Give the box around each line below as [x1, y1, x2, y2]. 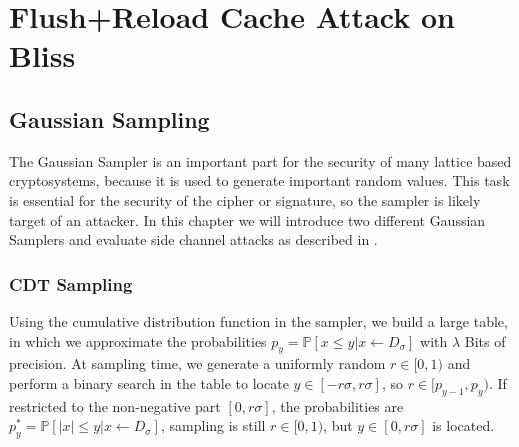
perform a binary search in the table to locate [9, 372, 289, 393]
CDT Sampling [9, 271, 133, 296]
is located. [432, 415, 495, 436]
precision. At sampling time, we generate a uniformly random [9, 353, 386, 374]
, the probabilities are [271, 395, 404, 416]
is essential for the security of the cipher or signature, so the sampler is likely [9, 189, 481, 210]
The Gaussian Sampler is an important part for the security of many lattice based [9, 150, 512, 171]
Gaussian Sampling [9, 103, 210, 134]
